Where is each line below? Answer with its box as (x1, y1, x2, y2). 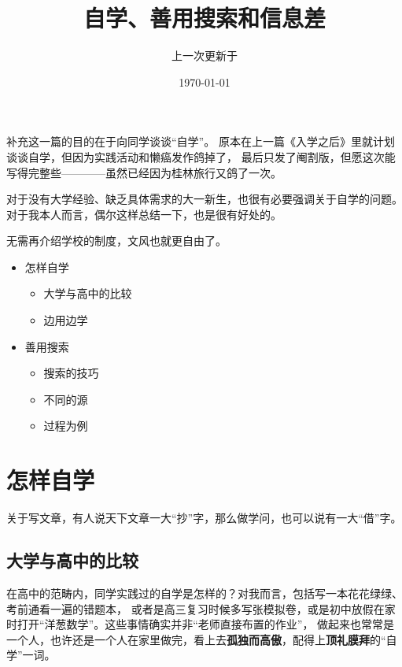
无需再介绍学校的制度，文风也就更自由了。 (6, 232, 227, 249)
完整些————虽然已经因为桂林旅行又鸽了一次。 (28, 164, 282, 180)
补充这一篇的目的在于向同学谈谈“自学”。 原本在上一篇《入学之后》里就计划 (6, 133, 395, 150)
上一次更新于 (171, 47, 238, 64)
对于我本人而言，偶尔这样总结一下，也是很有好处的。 (6, 206, 282, 222)
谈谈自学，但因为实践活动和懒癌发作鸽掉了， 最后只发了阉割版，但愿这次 (6, 148, 385, 165)
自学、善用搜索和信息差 (83, 2, 326, 34)
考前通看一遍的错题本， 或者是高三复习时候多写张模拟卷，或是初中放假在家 (6, 600, 396, 617)
